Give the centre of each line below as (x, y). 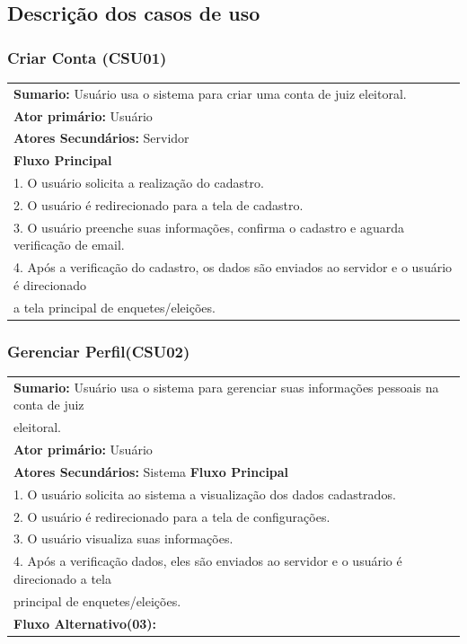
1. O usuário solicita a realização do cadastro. (139, 183)
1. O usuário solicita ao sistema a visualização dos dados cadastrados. (205, 494)
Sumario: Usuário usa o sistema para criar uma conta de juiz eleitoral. (210, 93)
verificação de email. (69, 245)
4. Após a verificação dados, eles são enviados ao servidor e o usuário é (208, 561)
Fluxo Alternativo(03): (85, 623)
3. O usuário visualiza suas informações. (123, 538)
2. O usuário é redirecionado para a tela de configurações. (172, 516)
